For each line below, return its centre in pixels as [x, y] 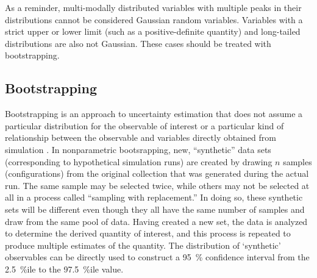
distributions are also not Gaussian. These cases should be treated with [138, 43]
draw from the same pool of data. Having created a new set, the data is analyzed [156, 221]
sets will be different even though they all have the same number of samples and [155, 209]
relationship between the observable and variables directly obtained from [141, 137]
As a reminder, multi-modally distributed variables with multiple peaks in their [153, 7]
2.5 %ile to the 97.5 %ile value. [64, 269]
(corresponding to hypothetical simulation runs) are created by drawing [139, 161]
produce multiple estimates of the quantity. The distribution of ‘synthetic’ [143, 245]
